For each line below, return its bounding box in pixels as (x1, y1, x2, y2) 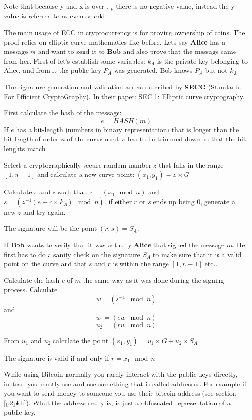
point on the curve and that (4, 259, 87, 269)
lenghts (4, 143, 25, 153)
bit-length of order (4, 134, 59, 144)
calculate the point (52, 335, 109, 345)
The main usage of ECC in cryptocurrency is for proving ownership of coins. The (4, 27, 245, 37)
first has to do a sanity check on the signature (4, 249, 140, 259)
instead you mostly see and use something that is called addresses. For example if (4, 378, 247, 388)
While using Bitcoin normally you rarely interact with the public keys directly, (4, 369, 238, 379)
